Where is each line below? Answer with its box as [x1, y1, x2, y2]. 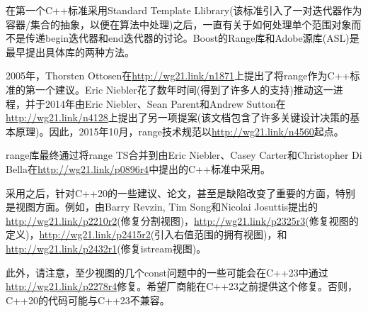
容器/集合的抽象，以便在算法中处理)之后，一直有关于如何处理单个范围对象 [6, 16, 352, 31]
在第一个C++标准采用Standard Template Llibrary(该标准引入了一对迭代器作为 [6, 3, 362, 17]
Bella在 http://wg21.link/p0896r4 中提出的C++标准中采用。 [6, 161, 271, 176]
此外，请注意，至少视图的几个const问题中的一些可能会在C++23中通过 [6, 264, 328, 279]
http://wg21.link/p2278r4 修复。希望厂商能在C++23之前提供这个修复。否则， [6, 279, 358, 294]
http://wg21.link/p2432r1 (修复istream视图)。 [6, 240, 207, 255]
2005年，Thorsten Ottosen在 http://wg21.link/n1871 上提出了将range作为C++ [6, 68, 350, 83]
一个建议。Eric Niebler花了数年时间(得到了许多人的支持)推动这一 [35, 82, 333, 96]
